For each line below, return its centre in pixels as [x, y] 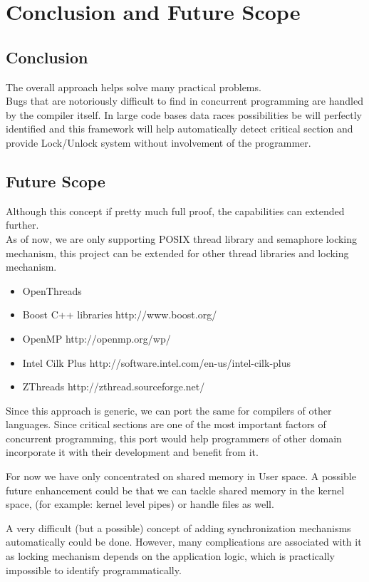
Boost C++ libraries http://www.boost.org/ [120, 315]
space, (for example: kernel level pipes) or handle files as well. [140, 504]
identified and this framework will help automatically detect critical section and [180, 129]
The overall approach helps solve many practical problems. [134, 87]
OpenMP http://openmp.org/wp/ [97, 338]
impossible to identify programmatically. [94, 570]
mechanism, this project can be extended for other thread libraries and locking [177, 253]
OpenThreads [52, 290]
